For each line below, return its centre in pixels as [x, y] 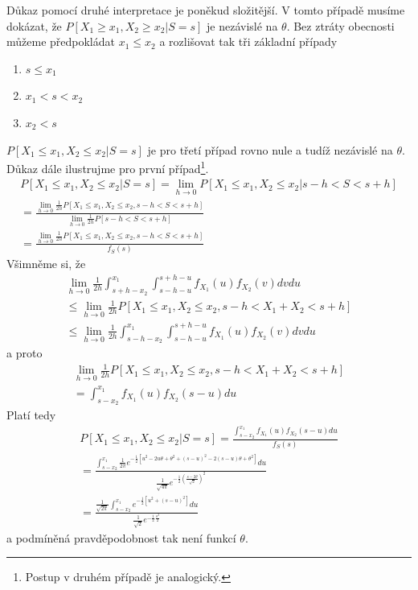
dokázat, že [34, 25]
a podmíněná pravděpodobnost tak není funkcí [121, 537]
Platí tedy [31, 415]
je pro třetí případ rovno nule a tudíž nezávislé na [270, 149]
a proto [25, 353]
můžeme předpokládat [61, 41]
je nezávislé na [242, 25]
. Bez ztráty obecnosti [340, 25]
